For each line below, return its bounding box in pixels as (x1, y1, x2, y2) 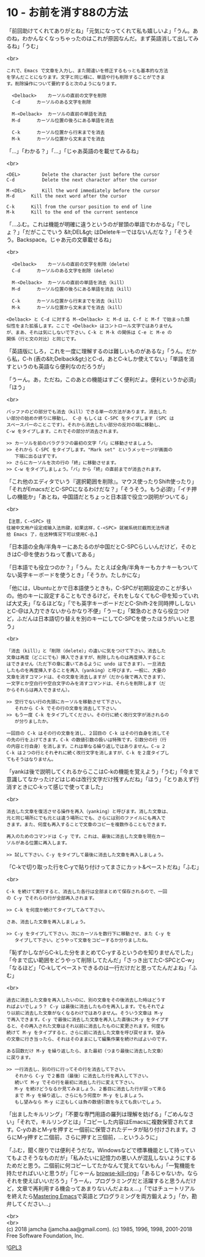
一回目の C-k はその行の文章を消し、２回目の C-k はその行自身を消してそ (6, 730, 170, 736)
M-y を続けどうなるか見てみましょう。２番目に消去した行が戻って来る (14, 1086, 166, 1092)
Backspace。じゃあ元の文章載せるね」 (17, 235, 114, 243)
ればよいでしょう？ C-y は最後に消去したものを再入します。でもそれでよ (6, 1003, 165, 1009)
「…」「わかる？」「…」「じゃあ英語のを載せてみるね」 (6, 147, 142, 155)
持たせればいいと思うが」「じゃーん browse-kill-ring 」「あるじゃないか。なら (6, 1169, 198, 1177)
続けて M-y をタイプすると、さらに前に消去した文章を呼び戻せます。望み (6, 1030, 165, 1036)
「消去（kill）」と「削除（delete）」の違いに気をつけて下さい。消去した (6, 648, 166, 654)
